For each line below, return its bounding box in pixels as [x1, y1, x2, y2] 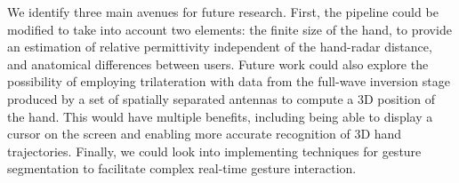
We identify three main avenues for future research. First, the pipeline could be [7, 3, 439, 20]
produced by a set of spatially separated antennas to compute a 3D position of [7, 89, 435, 107]
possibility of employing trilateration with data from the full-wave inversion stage [7, 72, 450, 91]
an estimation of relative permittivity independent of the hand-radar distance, [7, 37, 432, 56]
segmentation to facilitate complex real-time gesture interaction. [7, 159, 357, 178]
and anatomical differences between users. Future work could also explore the [7, 54, 429, 73]
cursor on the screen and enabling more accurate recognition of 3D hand [7, 124, 402, 143]
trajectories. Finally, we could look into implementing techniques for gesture [7, 141, 422, 160]
